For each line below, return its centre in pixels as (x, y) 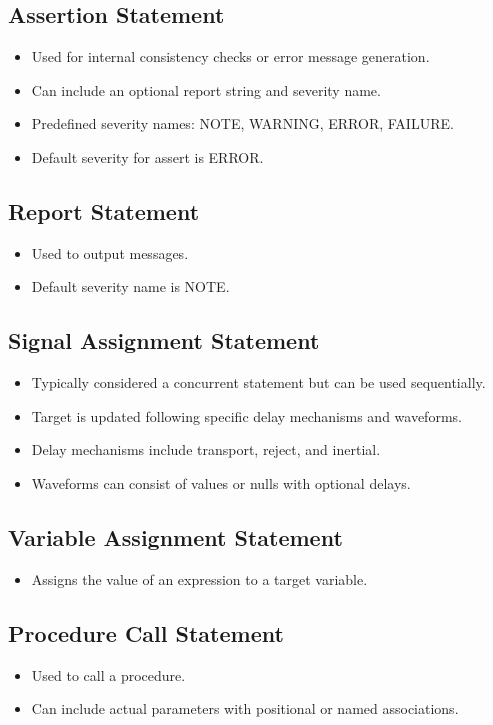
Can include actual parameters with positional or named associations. (245, 708)
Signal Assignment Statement (164, 340)
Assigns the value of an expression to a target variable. (199, 578)
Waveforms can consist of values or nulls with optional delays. (221, 482)
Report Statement (104, 210)
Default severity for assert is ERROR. (147, 156)
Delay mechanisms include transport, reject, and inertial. (206, 449)
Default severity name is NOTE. (130, 286)
